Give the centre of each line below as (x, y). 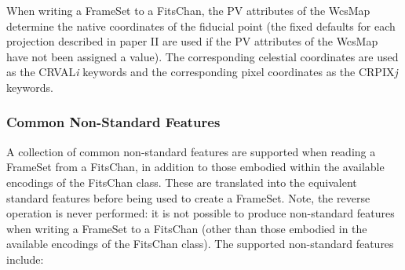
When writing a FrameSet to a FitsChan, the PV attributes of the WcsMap (188, 10)
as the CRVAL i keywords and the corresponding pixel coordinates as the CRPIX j (202, 72)
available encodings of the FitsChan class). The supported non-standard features (200, 244)
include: (25, 259)
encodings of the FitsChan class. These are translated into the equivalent (182, 182)
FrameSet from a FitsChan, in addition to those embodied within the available (195, 167)
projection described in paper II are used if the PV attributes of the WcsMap (192, 41)
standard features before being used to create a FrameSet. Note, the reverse (188, 197)
